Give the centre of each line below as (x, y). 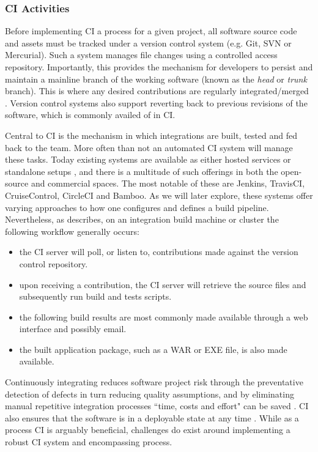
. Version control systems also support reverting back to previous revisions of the (156, 102)
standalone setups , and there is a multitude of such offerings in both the (142, 171)
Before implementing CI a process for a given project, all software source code (151, 31)
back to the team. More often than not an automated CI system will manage (149, 147)
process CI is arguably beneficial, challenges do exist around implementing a (148, 430)
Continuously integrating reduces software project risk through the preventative (154, 382)
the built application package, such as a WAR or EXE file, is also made (153, 349)
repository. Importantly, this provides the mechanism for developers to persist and (159, 67)
